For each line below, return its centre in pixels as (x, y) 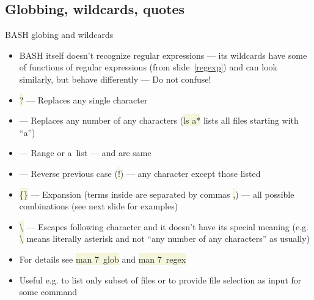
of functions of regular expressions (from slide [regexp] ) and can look (148, 67)
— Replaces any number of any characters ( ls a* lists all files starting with (159, 120)
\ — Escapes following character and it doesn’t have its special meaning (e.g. (164, 226)
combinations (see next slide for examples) (99, 206)
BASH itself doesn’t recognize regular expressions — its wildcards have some (163, 55)
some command (48, 292)
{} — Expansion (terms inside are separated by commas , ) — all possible (157, 194)
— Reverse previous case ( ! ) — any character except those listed (140, 173)
